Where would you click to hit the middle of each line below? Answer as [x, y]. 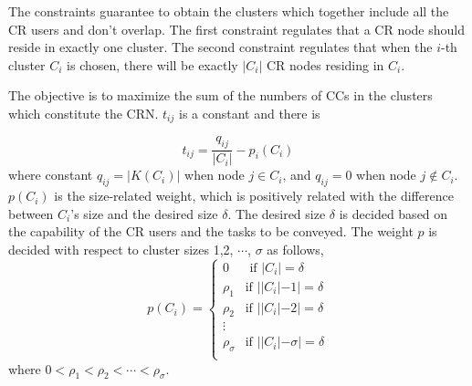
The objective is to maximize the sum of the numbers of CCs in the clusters [220, 95]
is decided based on [393, 213]
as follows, [295, 249]
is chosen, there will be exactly [152, 64]
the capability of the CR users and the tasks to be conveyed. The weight [211, 231]
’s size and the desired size [144, 213]
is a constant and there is [249, 113]
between [31, 213]
